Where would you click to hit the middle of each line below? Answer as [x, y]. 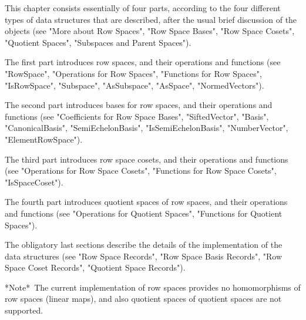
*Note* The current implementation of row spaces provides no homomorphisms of [153, 287]
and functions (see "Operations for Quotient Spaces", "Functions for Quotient [144, 213]
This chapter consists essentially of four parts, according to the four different [143, 8]
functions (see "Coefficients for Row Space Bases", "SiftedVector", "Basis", [137, 116]
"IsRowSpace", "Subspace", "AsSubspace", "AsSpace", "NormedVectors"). [134, 85]
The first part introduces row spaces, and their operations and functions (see [143, 62]
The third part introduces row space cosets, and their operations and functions [147, 159]
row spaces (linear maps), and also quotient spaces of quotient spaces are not [143, 299]
